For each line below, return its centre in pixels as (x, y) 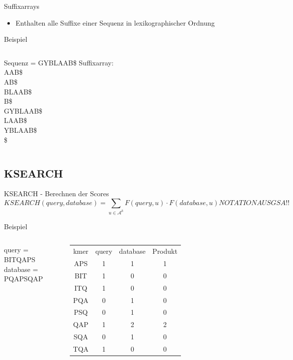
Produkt (165, 251)
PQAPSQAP (24, 279)
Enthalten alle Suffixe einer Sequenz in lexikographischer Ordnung (115, 22)
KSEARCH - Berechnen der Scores (57, 194)
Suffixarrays (22, 6)
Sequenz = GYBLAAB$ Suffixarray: (59, 62)
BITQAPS (20, 259)
